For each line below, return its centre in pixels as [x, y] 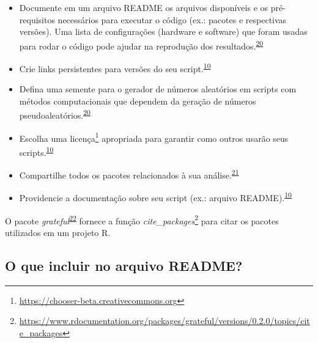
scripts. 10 [36, 151]
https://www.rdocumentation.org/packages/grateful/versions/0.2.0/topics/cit [165, 321]
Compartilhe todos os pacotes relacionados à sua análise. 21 [129, 174]
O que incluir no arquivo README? [124, 265]
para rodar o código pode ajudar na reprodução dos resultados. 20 [141, 45]
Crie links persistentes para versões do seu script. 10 [115, 68]
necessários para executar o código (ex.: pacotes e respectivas [172, 19]
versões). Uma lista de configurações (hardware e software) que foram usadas [163, 31]
